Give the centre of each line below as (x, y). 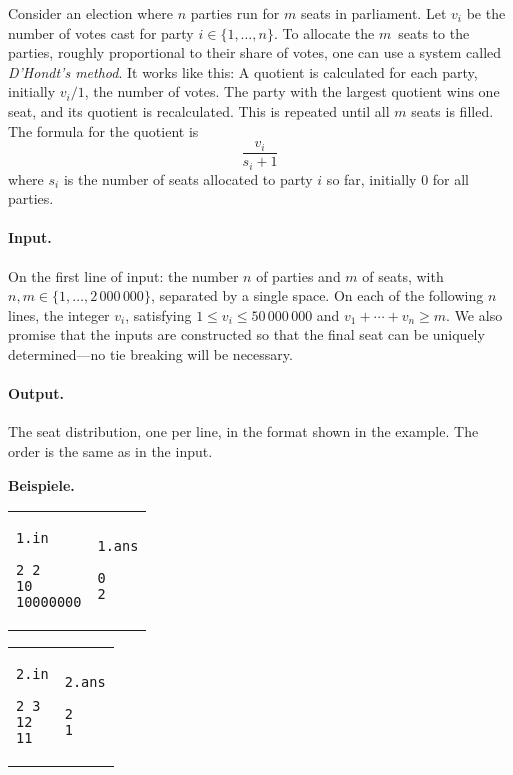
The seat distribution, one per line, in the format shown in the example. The (243, 431)
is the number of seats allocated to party (188, 178)
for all (451, 178)
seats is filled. (452, 110)
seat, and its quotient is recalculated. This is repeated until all (199, 110)
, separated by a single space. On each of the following (317, 295)
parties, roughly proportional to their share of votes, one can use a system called (255, 52)
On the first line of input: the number (123, 275)
